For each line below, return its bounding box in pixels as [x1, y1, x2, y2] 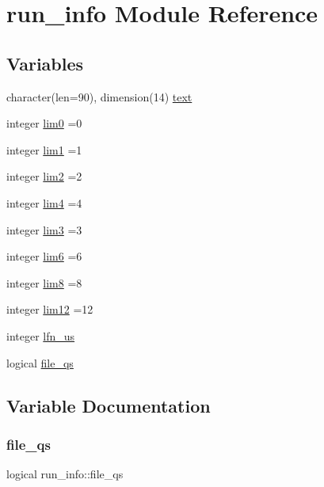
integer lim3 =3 [6, 221, 82, 238]
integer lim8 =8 [6, 274, 82, 291]
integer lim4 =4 [6, 194, 82, 211]
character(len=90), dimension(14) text [6, 88, 192, 105]
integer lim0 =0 [6, 115, 82, 131]
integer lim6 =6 [6, 248, 82, 264]
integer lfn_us [6, 327, 75, 344]
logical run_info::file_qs [6, 466, 124, 482]
